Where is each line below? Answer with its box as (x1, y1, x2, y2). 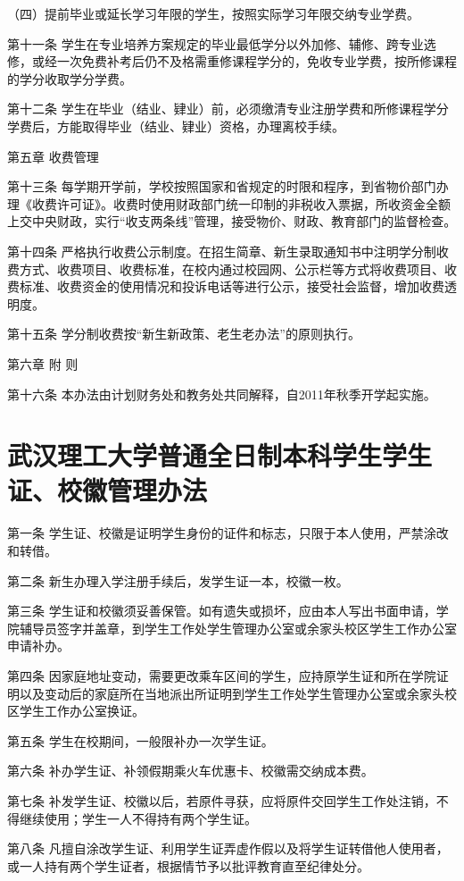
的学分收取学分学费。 (7, 69, 132, 88)
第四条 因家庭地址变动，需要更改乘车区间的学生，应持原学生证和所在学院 (7, 666, 436, 684)
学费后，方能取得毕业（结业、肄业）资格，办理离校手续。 (7, 116, 344, 135)
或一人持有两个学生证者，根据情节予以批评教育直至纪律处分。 (7, 856, 369, 875)
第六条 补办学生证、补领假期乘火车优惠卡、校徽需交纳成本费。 (7, 761, 374, 780)
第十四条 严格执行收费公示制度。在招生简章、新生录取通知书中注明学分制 (7, 241, 436, 260)
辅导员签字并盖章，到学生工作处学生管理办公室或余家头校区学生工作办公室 (19, 618, 457, 637)
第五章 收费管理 (7, 147, 99, 165)
